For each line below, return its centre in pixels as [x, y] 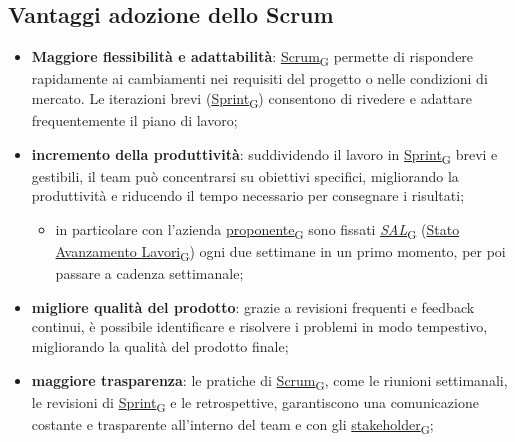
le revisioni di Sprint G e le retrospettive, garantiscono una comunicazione [255, 403]
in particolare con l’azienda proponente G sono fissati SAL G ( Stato [257, 230]
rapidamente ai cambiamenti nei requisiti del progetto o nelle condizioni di [259, 78]
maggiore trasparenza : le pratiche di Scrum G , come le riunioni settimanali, [269, 381]
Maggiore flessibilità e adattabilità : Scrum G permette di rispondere [252, 57]
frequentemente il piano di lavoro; [134, 120]
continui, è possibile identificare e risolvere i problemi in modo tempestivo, [259, 326]
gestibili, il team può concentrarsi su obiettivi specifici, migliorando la [245, 175]
